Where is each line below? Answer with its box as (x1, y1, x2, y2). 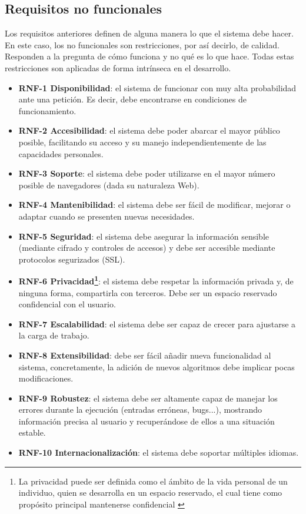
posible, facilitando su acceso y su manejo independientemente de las (18, 135, 267, 148)
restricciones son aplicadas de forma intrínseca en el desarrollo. (5, 61, 231, 74)
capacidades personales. (18, 147, 104, 160)
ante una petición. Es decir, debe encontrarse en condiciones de (18, 93, 247, 105)
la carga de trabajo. (18, 329, 89, 341)
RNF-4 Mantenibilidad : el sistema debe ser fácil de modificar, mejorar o (18, 198, 291, 211)
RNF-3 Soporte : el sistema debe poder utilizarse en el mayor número (18, 167, 275, 180)
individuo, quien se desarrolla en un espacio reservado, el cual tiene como (18, 486, 282, 499)
